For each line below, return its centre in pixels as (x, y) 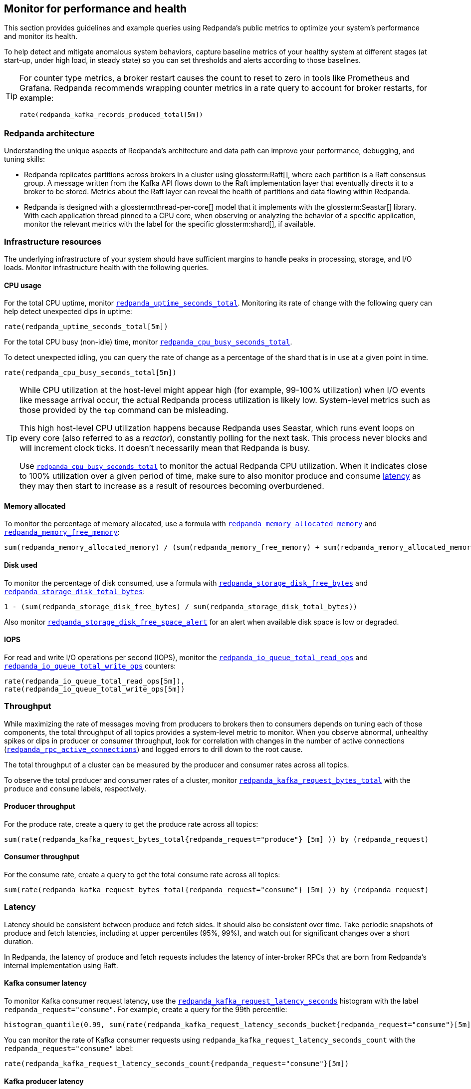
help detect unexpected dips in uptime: (68, 312)
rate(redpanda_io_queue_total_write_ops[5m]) (95, 689)
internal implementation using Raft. (61, 965)
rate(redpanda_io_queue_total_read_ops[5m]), (95, 681)
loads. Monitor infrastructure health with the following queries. (107, 267)
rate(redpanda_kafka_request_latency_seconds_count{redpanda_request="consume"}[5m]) (177, 1063)
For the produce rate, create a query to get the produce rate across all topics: (131, 824)
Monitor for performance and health (96, 9)
